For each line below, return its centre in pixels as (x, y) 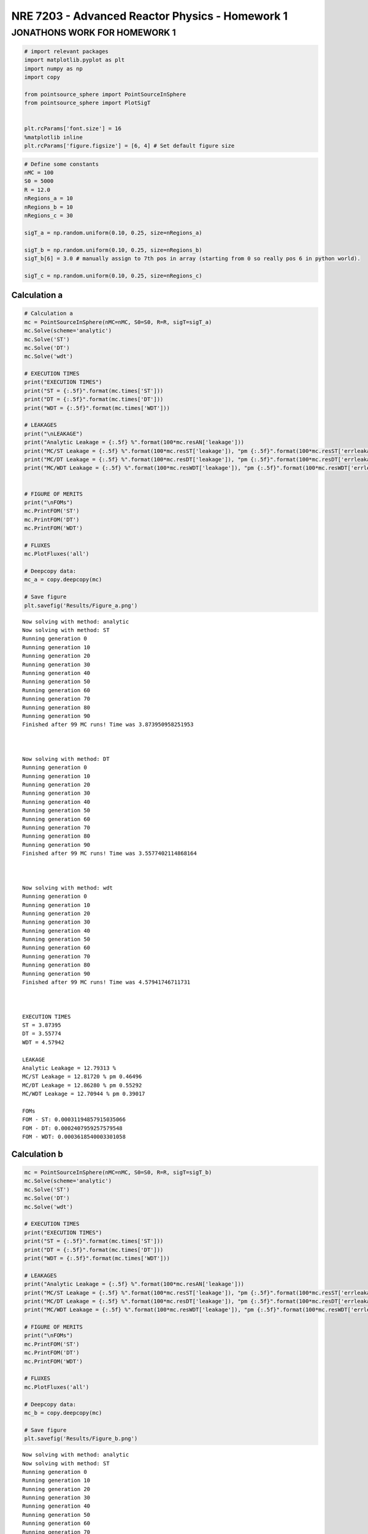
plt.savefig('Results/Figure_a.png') (81, 605)
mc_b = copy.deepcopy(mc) (63, 1413)
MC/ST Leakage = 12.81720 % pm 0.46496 (82, 1077)
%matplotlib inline (53, 137)
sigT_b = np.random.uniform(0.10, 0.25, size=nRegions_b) (113, 250)
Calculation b (37, 1154)
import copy (42, 77)
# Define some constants (62, 164)
